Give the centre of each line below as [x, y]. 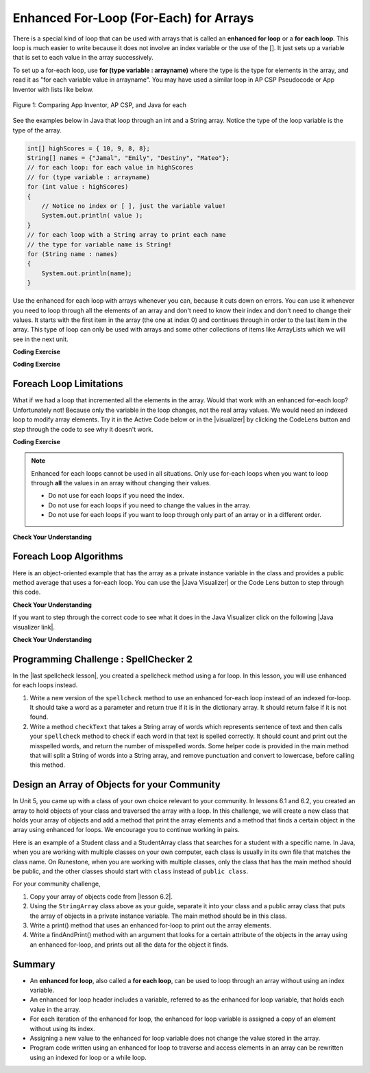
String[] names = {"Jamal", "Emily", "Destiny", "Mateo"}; [128, 158]
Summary [34, 964]
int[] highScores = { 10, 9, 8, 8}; [89, 148]
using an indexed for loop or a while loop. [88, 1057]
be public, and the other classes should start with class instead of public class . [131, 871]
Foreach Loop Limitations [68, 384]
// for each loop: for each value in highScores [110, 168]
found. [39, 717]
